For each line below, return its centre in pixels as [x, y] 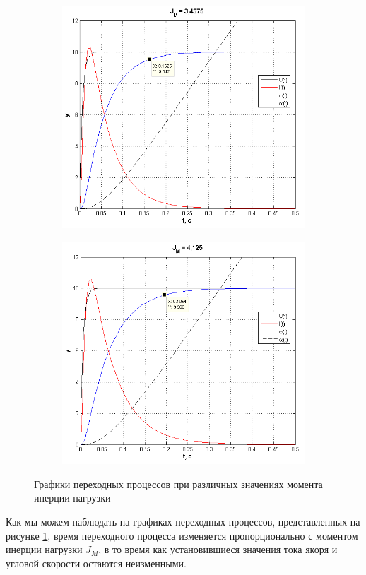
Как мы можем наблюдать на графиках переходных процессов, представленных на [183, 522]
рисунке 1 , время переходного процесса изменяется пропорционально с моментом [182, 535]
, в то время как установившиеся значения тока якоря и [218, 549]
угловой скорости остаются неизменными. [96, 563]
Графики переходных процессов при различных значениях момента [178, 484]
